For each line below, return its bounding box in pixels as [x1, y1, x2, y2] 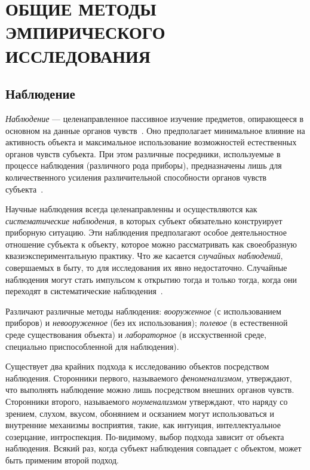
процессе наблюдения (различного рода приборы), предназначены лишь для [5, 159, 282, 172]
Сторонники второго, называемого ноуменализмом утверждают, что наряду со [5, 395, 288, 408]
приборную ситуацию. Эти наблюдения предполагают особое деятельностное [5, 226, 287, 239]
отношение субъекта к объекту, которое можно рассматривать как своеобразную [5, 237, 297, 250]
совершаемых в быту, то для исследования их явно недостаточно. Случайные [5, 261, 287, 274]
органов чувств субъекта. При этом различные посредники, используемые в [5, 147, 281, 160]
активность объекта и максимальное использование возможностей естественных [5, 136, 297, 148]
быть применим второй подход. [5, 453, 119, 466]
